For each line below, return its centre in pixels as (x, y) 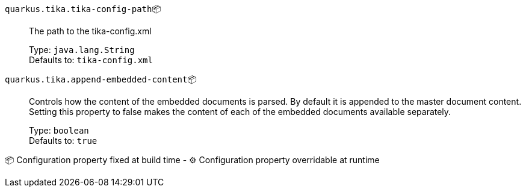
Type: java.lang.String (82, 50)
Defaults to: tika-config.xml (91, 60)
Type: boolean (59, 130)
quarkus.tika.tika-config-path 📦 (83, 9)
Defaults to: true (63, 141)
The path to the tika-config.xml (90, 31)
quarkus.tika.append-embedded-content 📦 (101, 79)
